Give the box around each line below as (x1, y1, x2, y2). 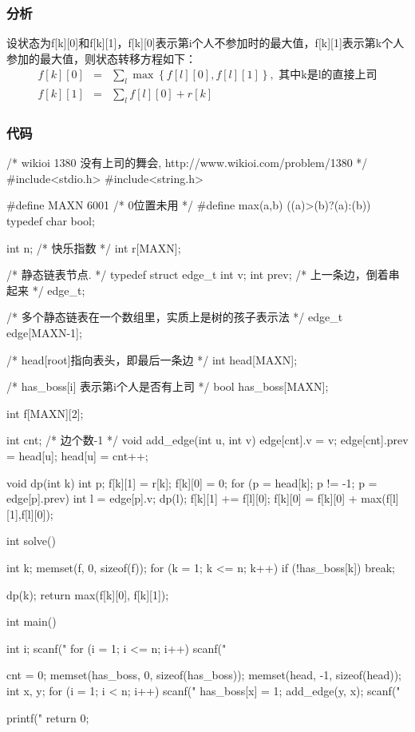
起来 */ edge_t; (6, 281, 85, 298)
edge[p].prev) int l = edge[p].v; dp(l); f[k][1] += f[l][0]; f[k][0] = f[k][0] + (6, 490, 358, 507)
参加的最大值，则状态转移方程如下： (6, 50, 196, 66)
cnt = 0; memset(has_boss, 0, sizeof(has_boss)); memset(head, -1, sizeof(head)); (6, 666, 401, 683)
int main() (6, 613, 57, 630)
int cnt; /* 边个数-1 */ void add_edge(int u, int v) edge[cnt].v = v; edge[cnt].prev (6, 432, 409, 448)
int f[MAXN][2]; (6, 404, 84, 421)
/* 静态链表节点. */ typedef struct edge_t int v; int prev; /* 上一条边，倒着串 (6, 266, 400, 283)
